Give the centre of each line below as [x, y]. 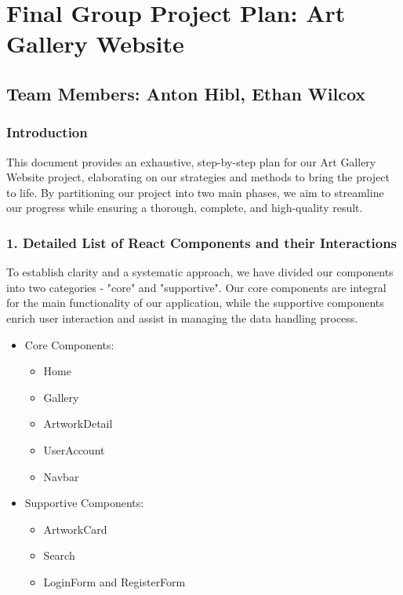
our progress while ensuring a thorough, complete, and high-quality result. [185, 208]
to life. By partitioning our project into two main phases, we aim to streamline [195, 192]
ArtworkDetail [78, 423]
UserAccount [74, 449]
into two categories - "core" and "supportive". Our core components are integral [196, 287]
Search [59, 555]
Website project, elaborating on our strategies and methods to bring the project [198, 177]
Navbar [61, 476]
